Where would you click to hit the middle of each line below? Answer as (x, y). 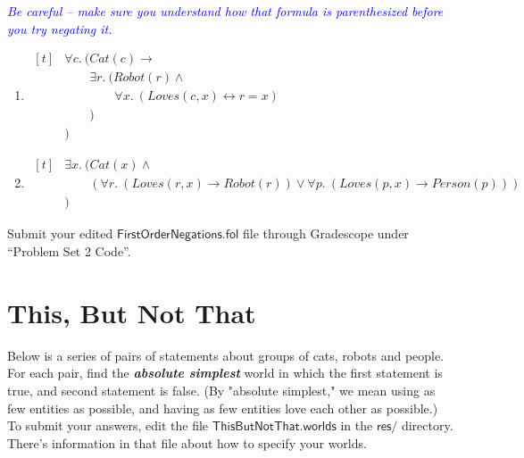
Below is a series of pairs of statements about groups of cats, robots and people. (226, 355)
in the (357, 425)
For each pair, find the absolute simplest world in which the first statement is (225, 373)
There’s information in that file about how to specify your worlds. (187, 442)
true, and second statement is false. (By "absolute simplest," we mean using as (221, 390)
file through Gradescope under (326, 233)
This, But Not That (132, 312)
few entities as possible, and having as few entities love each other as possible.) (223, 408)
